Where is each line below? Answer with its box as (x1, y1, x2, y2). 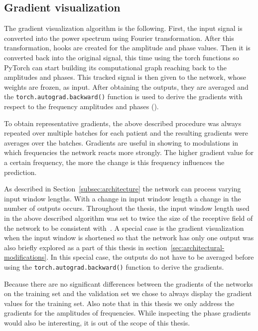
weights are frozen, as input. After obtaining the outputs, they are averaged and (4, 81, 249, 92)
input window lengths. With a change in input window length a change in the (4, 193, 241, 203)
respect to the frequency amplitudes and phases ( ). (4, 101, 159, 112)
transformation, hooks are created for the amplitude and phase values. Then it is (4, 42, 251, 53)
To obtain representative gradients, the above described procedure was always (4, 118, 242, 128)
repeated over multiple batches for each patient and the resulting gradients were (4, 128, 249, 138)
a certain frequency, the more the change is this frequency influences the (4, 157, 225, 167)
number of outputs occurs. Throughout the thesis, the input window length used (4, 203, 250, 213)
